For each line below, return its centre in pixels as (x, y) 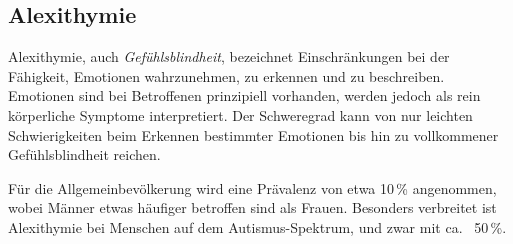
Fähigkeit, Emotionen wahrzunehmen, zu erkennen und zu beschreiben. (226, 75)
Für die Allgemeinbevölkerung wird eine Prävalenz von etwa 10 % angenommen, (252, 187)
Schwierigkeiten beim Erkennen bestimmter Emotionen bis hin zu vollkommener (253, 134)
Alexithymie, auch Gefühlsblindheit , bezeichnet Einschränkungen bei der (229, 56)
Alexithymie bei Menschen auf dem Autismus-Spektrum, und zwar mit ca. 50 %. (257, 226)
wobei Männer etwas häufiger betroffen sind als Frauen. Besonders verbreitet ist (252, 207)
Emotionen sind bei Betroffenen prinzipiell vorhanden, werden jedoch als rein (244, 95)
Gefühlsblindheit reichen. (84, 154)
